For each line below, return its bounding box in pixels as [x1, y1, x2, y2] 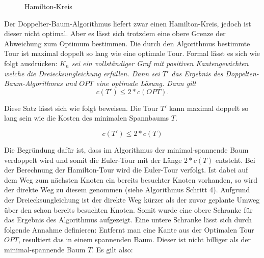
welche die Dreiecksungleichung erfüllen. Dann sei [4, 68, 160, 78]
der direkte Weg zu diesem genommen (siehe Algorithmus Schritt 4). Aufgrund [4, 184, 250, 195]
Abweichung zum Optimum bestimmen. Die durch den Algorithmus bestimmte [4, 38, 250, 48]
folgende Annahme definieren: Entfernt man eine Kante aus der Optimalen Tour [4, 224, 254, 235]
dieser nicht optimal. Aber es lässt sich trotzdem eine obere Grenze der [4, 28, 226, 39]
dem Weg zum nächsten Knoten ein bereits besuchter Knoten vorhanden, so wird [4, 174, 258, 185]
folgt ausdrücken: [4, 58, 58, 68]
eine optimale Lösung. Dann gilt [96, 78, 196, 89]
